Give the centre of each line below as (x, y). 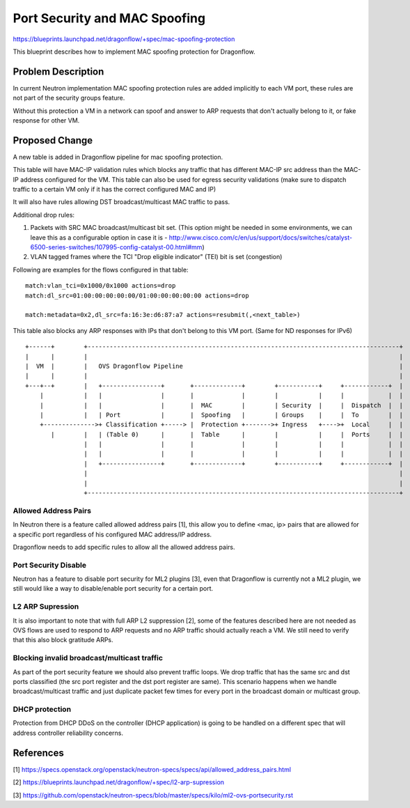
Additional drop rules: (44, 215)
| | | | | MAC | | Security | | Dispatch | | (221, 405)
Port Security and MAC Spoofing (109, 18)
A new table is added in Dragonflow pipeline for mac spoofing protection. (118, 157)
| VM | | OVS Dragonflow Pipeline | (214, 366)
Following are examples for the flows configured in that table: (101, 270)
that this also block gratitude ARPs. (63, 640)
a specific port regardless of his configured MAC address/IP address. (112, 534)
